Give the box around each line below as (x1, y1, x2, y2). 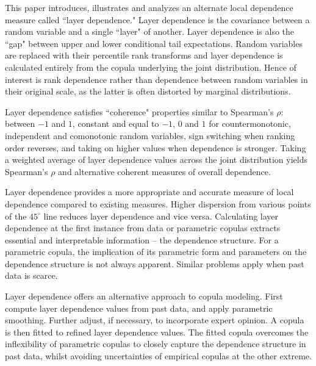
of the (5, 209, 27, 222)
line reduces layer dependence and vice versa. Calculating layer (43, 209, 279, 222)
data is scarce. (5, 269, 58, 282)
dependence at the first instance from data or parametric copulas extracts (5, 221, 281, 234)
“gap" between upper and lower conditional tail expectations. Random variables (5, 37, 303, 49)
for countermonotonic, (209, 117, 291, 130)
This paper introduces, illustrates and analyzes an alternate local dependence (5, 1, 293, 13)
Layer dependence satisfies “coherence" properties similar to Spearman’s (5, 105, 274, 118)
